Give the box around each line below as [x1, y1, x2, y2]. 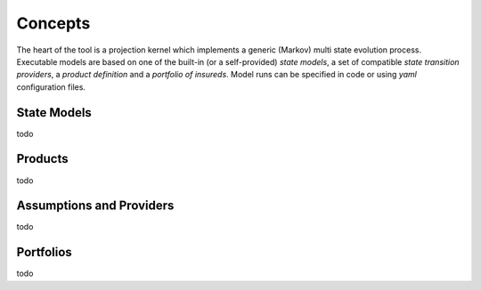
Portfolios [16, 245, 73, 260]
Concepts [16, 13, 91, 33]
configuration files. [16, 81, 86, 93]
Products [16, 151, 69, 166]
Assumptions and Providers [16, 198, 175, 213]
